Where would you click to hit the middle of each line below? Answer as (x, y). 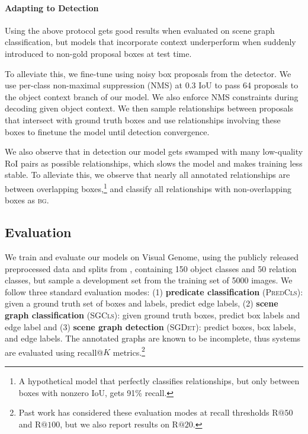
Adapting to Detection (52, 7)
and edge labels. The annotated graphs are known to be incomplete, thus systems (153, 338)
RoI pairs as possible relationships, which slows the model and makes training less (154, 163)
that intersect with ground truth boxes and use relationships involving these (143, 119)
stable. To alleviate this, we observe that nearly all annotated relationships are (147, 175)
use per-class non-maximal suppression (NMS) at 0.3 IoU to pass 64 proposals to (152, 85)
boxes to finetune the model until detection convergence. (107, 131)
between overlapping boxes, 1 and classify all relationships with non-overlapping (148, 187)
